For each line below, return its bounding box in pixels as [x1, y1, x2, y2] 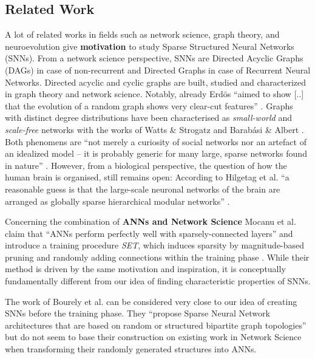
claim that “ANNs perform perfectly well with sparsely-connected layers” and [5, 227, 293, 239]
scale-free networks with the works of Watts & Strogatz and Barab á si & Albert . [5, 123, 304, 135]
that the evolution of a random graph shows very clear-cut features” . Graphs [5, 99, 293, 112]
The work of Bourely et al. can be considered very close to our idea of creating [5, 295, 297, 307]
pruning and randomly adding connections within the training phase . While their [5, 250, 310, 263]
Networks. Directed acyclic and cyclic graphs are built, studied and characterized [5, 75, 307, 88]
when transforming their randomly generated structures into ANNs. [5, 343, 257, 355]
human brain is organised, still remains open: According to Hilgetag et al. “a [5, 171, 290, 183]
